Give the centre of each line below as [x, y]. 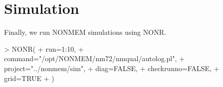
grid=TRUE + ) [29, 78]
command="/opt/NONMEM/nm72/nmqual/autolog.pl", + [94, 58]
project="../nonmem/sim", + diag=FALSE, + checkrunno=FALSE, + [112, 68]
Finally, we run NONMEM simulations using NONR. [85, 32]
